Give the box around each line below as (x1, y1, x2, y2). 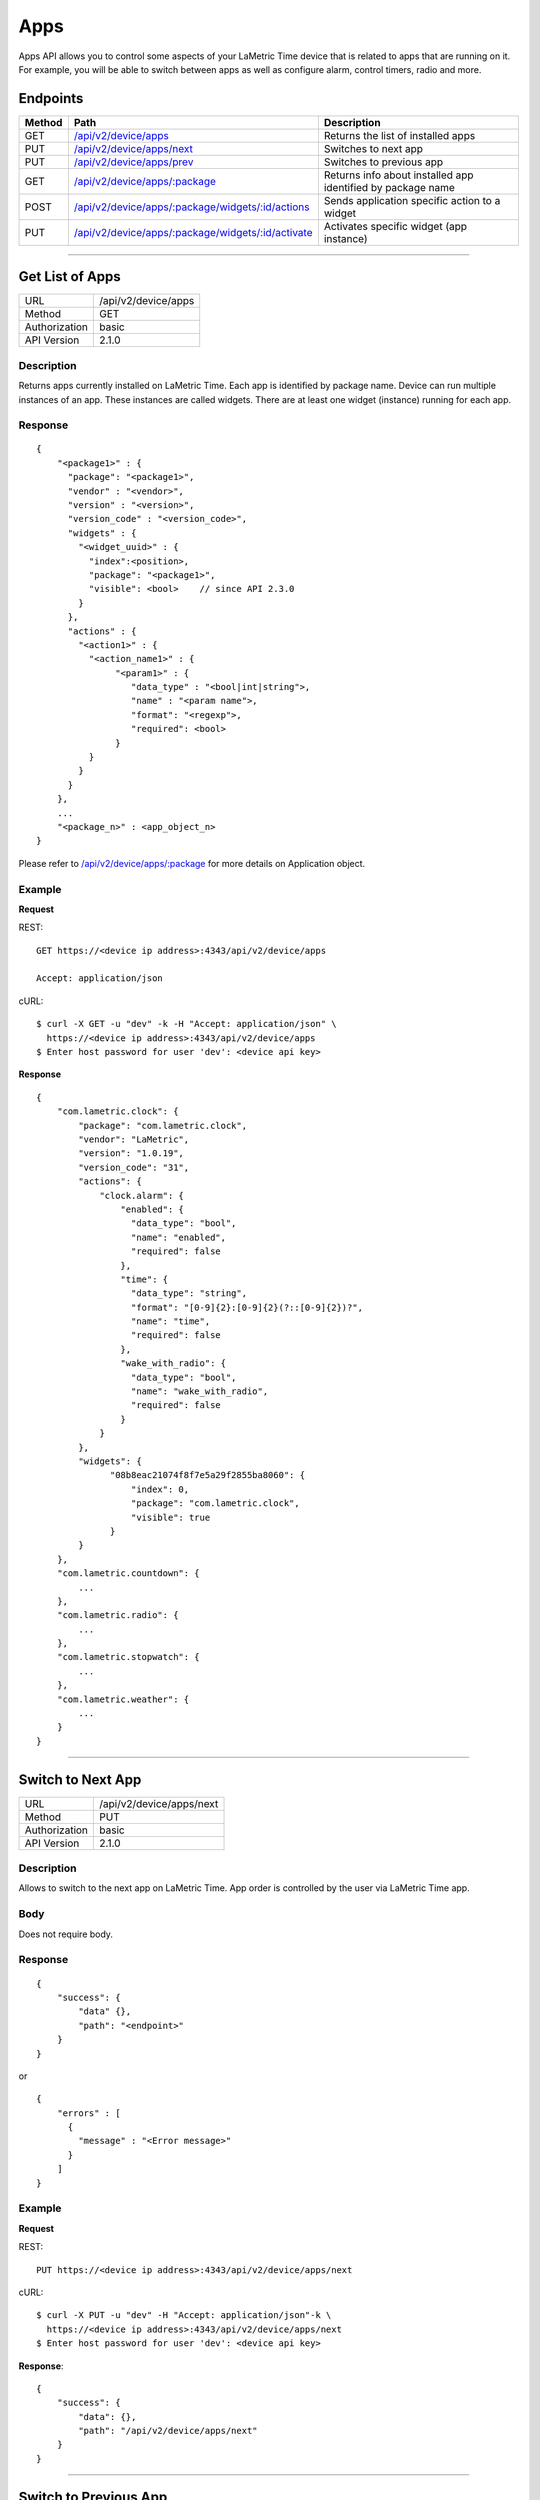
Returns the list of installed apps (323, 128, 476, 142)
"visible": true (130, 1511, 211, 1523)
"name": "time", (130, 1316, 211, 1327)
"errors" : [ (56, 2107, 121, 2119)
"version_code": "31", (78, 1161, 190, 1173)
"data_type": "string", (130, 1288, 248, 1299)
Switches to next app (323, 141, 424, 155)
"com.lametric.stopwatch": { (56, 1651, 200, 1663)
